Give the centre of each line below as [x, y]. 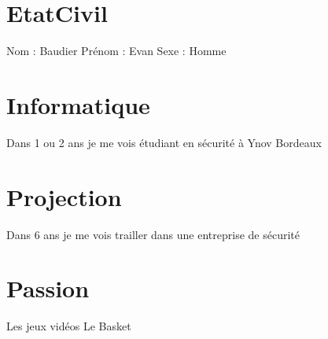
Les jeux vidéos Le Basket [69, 326]
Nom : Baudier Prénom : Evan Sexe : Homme [116, 51]
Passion [48, 288]
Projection [64, 196]
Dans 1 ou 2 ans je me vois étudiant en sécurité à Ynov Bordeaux [164, 142]
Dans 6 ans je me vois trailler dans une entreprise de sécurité [153, 234]
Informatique [78, 104]
